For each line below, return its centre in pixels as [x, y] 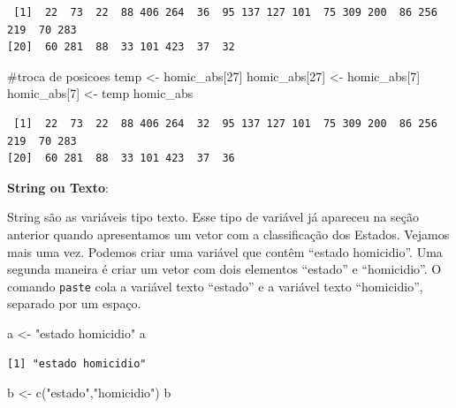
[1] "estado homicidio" [77, 363]
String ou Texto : [58, 187]
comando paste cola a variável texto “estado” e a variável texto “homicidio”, [215, 286]
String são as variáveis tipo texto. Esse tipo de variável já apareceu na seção [213, 217]
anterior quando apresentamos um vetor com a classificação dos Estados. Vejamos [228, 234]
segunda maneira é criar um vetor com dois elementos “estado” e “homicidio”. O [224, 269]
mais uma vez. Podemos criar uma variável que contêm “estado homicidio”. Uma [225, 251]
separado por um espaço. [74, 303]
